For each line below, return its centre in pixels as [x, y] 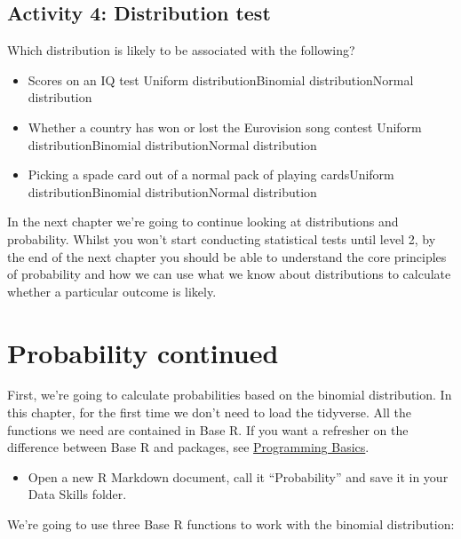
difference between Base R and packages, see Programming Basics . [188, 447]
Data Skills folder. [77, 494]
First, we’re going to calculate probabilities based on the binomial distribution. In [230, 395]
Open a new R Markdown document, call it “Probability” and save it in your [238, 476]
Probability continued [143, 352]
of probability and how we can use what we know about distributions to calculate [229, 274]
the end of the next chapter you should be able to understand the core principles [227, 256]
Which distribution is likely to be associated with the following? [181, 50]
